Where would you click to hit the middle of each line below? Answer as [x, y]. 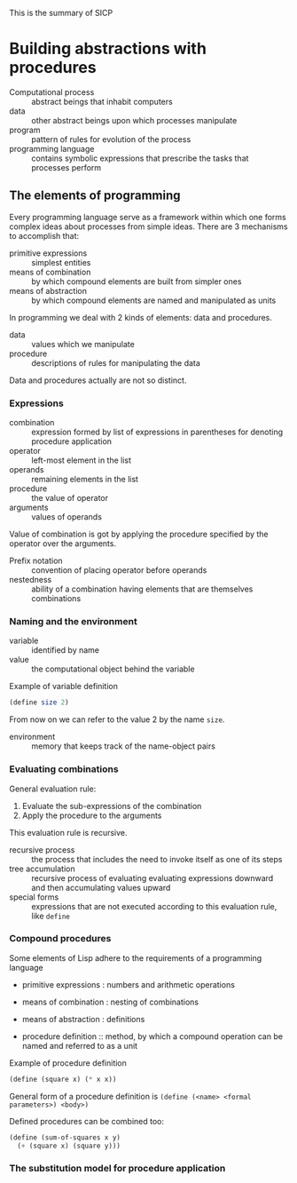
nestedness [31, 580]
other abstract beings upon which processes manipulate [134, 120]
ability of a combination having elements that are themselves [142, 589]
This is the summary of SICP [61, 13]
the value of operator [70, 498]
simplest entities [61, 262]
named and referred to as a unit [80, 1045]
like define [51, 916]
